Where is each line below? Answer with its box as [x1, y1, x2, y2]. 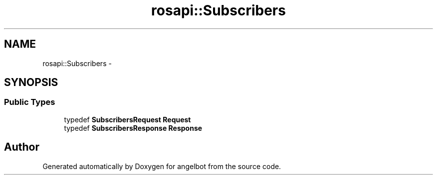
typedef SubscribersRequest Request [64, 115, 191, 124]
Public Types [4, 97, 55, 107]
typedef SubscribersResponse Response [64, 123, 203, 132]
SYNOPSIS [4, 76, 58, 89]
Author [4, 141, 39, 154]
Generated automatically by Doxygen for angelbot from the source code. [42, 162, 281, 171]
